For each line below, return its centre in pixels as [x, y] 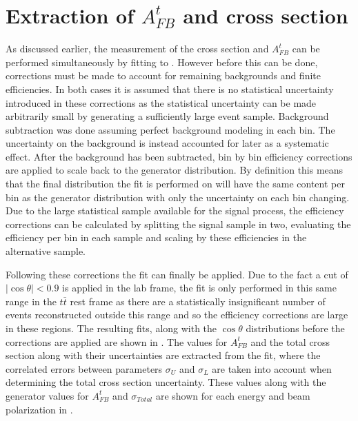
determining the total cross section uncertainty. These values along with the [166, 382]
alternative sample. [46, 251]
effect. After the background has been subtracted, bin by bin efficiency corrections [179, 156]
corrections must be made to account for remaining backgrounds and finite [163, 75]
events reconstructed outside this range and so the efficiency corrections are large [177, 315]
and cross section [266, 16]
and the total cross [290, 341]
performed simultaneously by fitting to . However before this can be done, [162, 62]
